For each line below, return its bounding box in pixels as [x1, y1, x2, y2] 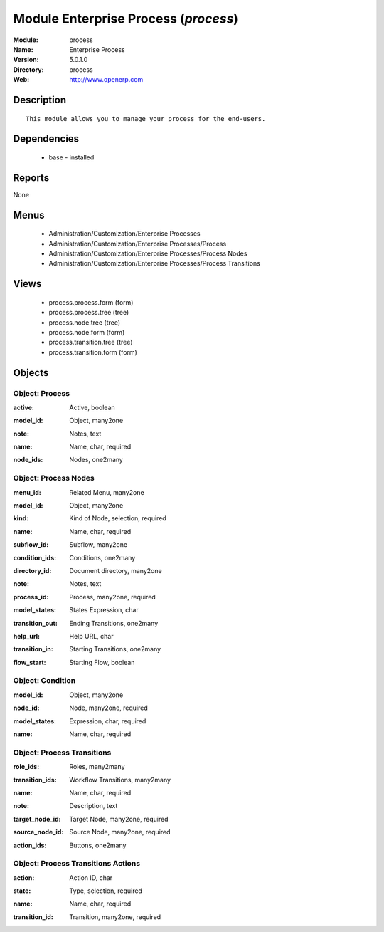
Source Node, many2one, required [69, 828, 171, 837]
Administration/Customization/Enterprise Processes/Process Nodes [48, 249, 247, 258]
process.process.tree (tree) [48, 308, 129, 317]
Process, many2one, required [69, 592, 156, 601]
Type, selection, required [69, 886, 142, 895]
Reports [13, 172, 50, 184]
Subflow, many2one [69, 540, 128, 549]
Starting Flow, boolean [69, 658, 135, 666]
